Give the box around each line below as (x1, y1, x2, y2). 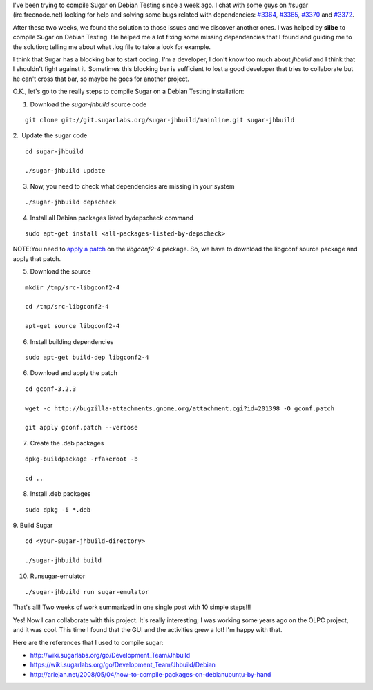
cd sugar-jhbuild (25, 147, 84, 155)
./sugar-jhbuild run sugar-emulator (25, 588, 149, 595)
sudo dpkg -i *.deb (25, 506, 91, 514)
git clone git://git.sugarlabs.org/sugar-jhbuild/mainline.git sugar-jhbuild (25, 116, 295, 124)
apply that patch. (12, 254, 61, 262)
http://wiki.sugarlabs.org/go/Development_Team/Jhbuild (30, 651, 191, 659)
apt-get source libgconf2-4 (25, 322, 120, 330)
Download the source (30, 267, 91, 276)
